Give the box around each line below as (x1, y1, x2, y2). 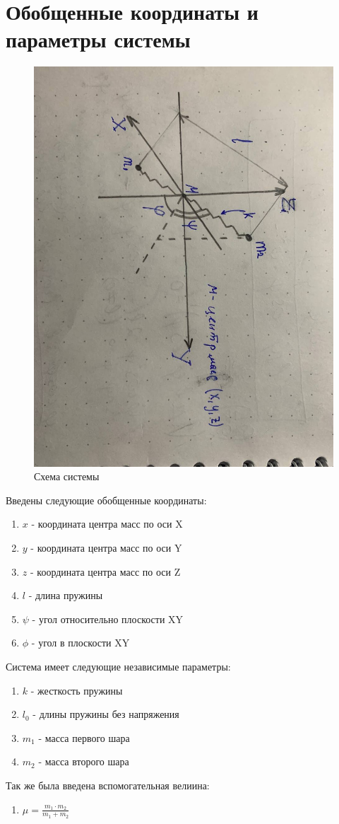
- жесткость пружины (30, 683, 123, 697)
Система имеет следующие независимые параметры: (6, 658, 231, 673)
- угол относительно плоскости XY (32, 611, 184, 626)
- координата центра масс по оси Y (30, 540, 182, 555)
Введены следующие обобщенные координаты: (6, 492, 207, 507)
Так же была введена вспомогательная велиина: (6, 777, 210, 792)
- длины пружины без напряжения (32, 707, 179, 721)
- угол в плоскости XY (31, 635, 130, 650)
